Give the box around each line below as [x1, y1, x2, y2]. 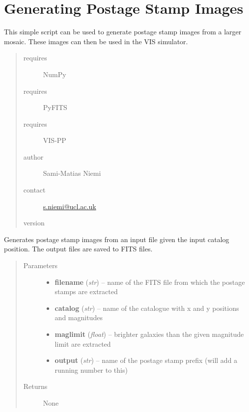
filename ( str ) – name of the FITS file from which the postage [55, 276, 245, 287]
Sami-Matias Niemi [43, 168, 101, 178]
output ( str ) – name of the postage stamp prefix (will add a [55, 355, 238, 365]
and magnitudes [55, 312, 103, 323]
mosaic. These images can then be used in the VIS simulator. [4, 36, 188, 46]
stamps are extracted [55, 286, 118, 297]
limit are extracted [55, 338, 111, 349]
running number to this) [55, 364, 128, 375]
